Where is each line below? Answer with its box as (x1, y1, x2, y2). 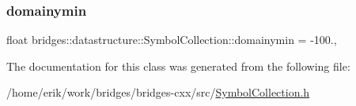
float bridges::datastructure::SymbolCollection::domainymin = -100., (6, 31, 337, 48)
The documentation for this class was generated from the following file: (6, 57, 350, 74)
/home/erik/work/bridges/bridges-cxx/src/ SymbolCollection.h (6, 84, 310, 101)
